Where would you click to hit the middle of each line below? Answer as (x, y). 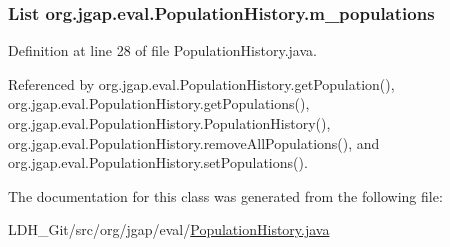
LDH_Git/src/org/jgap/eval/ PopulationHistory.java (169, 229)
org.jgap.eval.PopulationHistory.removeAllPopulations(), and (194, 142)
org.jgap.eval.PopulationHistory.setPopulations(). (158, 162)
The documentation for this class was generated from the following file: (225, 195)
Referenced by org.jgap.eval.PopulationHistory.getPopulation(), (201, 83)
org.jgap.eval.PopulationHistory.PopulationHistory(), (169, 123)
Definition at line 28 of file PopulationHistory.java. (162, 50)
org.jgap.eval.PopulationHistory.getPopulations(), (159, 103)
